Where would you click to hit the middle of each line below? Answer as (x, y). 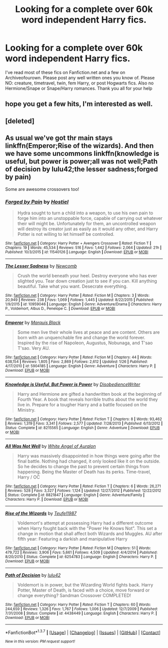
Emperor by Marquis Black (33, 322)
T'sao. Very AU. (33, 348)
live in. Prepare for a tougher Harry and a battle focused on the (82, 404)
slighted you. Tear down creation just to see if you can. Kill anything (87, 281)
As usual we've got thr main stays (59, 138)
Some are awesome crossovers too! (42, 189)
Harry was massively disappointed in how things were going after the (89, 456)
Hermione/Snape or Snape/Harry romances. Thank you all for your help (79, 88)
